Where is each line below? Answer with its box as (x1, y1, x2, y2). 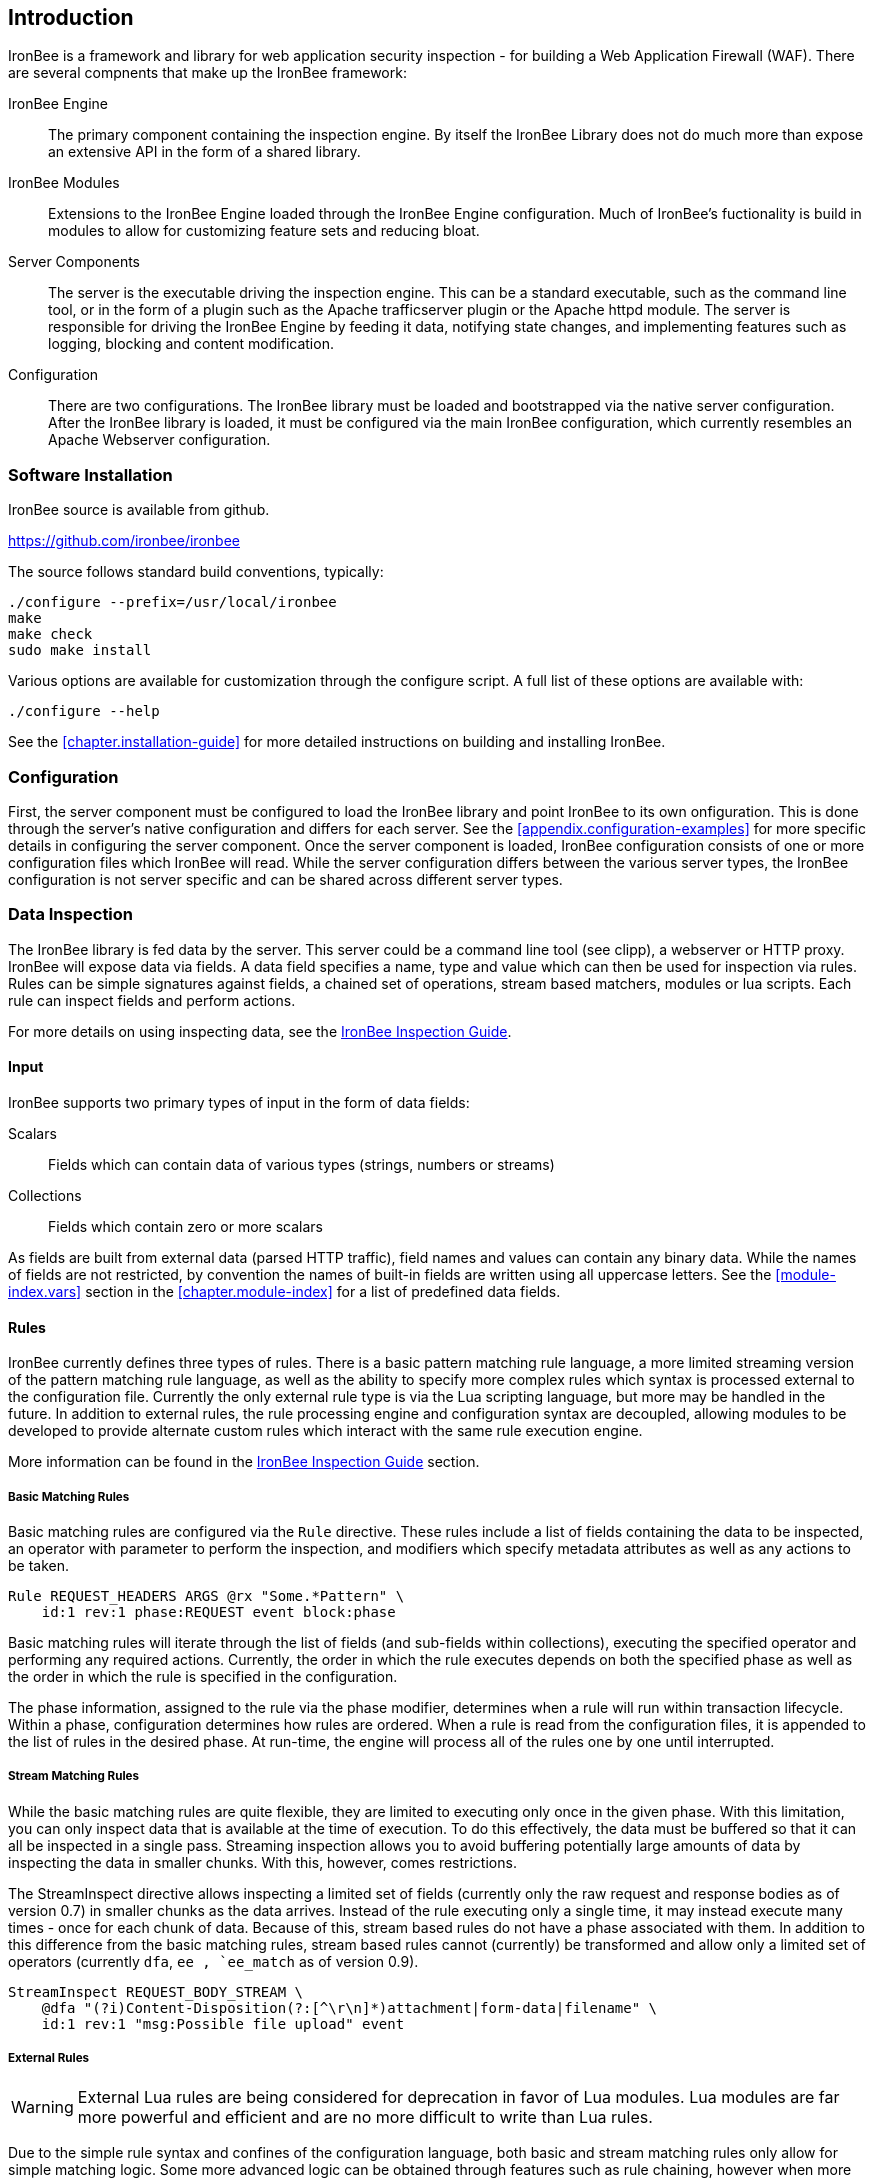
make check (8, 626, 93, 643)
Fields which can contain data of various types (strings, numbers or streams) (48, 1155, 555, 1173)
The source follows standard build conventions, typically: (8, 563, 384, 581)
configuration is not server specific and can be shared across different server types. (8, 870, 563, 888)
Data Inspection (8, 904, 134, 925)
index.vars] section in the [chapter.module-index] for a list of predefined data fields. (8, 1282, 561, 1300)
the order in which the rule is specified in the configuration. (8, 1667, 398, 1685)
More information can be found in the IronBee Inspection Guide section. (8, 1453, 480, 1471)
